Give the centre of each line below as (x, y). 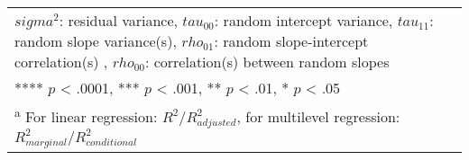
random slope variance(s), (96, 41)
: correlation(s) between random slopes (267, 62)
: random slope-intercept (291, 41)
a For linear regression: (86, 116)
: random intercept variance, (303, 20)
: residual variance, (119, 20)
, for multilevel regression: (318, 117)
